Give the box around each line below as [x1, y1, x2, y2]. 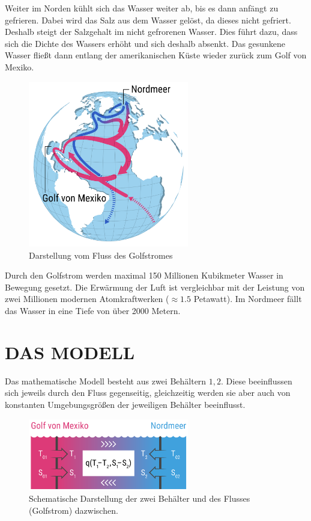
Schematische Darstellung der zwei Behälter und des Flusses [29, 492, 250, 505]
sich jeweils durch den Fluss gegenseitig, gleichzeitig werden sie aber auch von [5, 386, 291, 399]
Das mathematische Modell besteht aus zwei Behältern [5, 374, 207, 387]
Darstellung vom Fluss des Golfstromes [29, 248, 173, 261]
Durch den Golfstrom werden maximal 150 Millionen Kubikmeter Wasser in [5, 269, 283, 282]
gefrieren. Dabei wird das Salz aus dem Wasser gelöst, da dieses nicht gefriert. [5, 13, 291, 26]
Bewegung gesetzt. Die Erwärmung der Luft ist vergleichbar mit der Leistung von [5, 280, 305, 293]
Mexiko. [5, 60, 34, 73]
